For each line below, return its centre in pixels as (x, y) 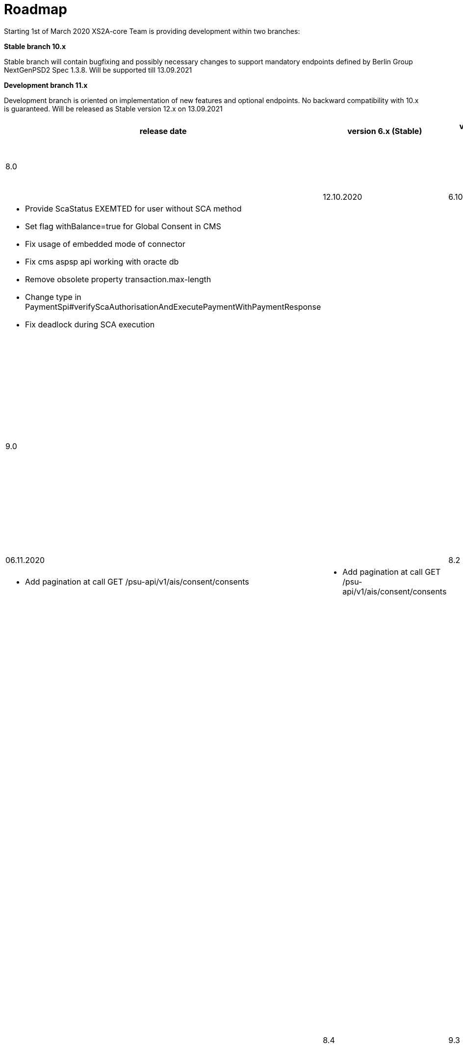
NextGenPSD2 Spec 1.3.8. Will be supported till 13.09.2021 (98, 70)
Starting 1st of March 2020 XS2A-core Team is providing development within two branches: (152, 31)
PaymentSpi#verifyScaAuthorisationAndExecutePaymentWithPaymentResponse (173, 307)
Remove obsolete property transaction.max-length (118, 279)
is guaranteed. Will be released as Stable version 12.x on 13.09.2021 (113, 108)
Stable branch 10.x (35, 46)
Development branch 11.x (46, 85)
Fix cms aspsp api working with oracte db (102, 261)
